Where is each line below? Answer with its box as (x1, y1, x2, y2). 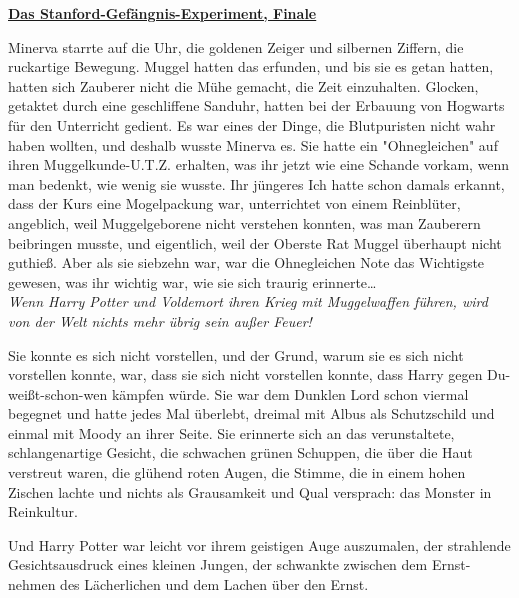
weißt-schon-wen (8, 383, 108, 404)
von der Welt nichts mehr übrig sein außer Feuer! (8, 310, 312, 331)
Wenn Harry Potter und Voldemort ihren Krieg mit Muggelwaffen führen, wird (8, 291, 488, 312)
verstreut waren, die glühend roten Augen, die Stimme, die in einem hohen (8, 462, 466, 483)
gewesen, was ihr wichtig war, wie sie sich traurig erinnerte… (8, 271, 377, 292)
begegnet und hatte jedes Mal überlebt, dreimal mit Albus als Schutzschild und (8, 403, 495, 424)
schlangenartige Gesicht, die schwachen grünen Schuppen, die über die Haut (8, 442, 473, 463)
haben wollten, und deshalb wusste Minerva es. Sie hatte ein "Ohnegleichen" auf (8, 134, 498, 155)
